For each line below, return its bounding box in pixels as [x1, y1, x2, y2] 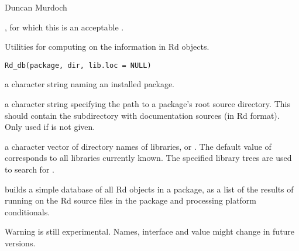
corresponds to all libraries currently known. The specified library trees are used [5, 152, 292, 164]
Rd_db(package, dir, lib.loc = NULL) [5, 61, 152, 70]
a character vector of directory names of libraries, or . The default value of [5, 140, 271, 152]
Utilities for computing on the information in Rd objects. [5, 40, 209, 53]
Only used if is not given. [5, 121, 95, 133]
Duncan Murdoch [5, 1, 67, 13]
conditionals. [5, 205, 50, 218]
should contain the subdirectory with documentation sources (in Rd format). [5, 109, 280, 121]
